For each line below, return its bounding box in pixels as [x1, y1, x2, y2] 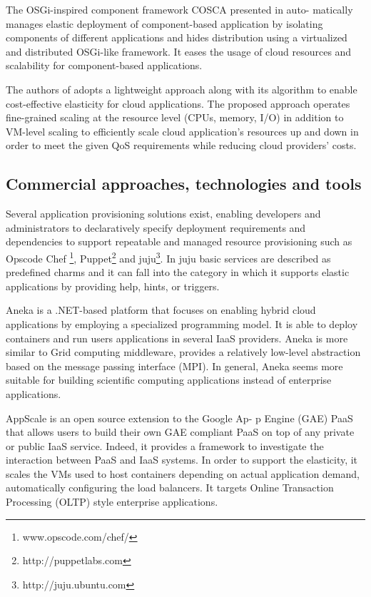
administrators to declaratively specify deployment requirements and [6, 220, 306, 235]
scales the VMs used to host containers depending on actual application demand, [6, 466, 360, 481]
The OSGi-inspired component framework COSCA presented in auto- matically [6, 2, 353, 16]
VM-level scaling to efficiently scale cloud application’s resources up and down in [6, 123, 359, 138]
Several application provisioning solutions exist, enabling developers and [6, 206, 321, 221]
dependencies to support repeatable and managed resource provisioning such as [6, 234, 352, 249]
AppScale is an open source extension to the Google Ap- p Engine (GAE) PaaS [6, 410, 353, 425]
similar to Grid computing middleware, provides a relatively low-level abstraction [6, 345, 361, 359]
